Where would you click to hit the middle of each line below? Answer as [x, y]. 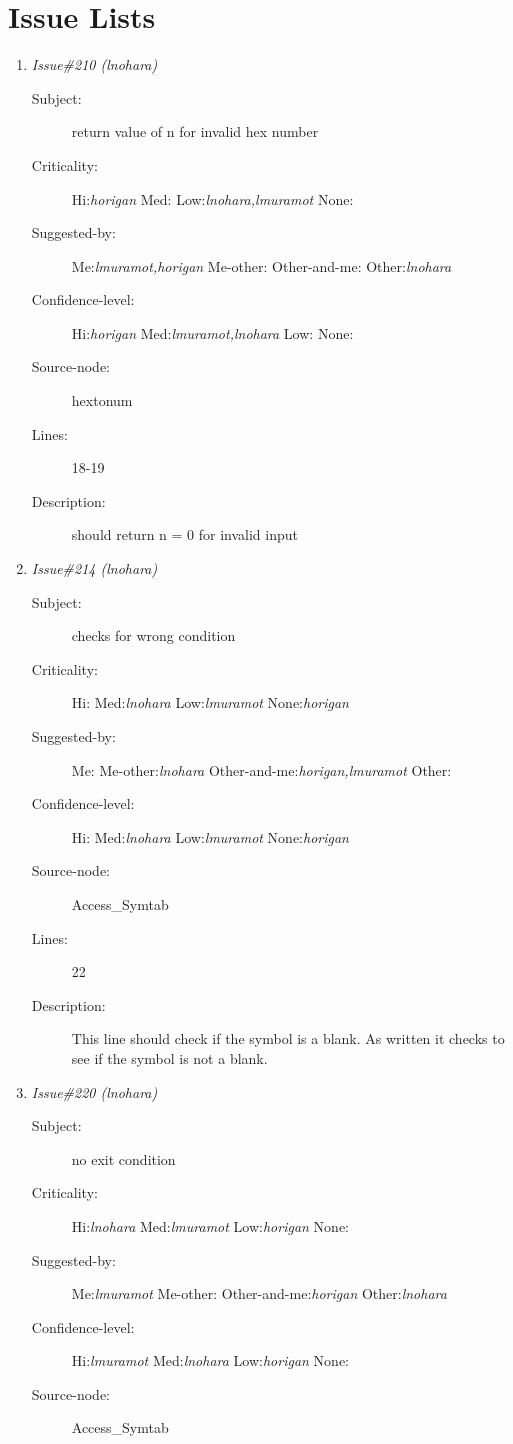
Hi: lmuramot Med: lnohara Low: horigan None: [210, 1360]
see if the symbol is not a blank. [169, 1057]
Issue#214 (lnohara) [94, 568]
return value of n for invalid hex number [195, 131]
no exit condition [123, 1158]
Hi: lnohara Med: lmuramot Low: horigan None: [210, 1225]
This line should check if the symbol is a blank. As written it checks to [288, 1038]
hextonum [102, 400]
